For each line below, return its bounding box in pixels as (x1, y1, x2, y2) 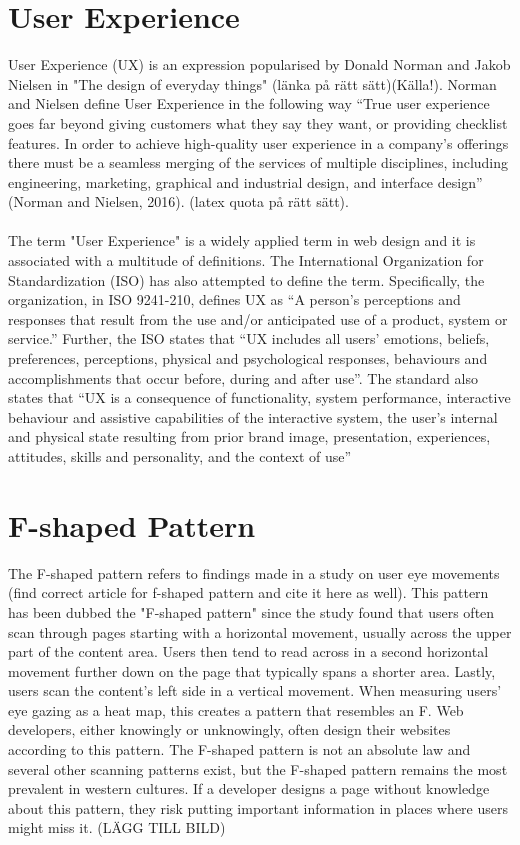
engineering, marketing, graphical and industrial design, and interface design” (8, 171, 483, 192)
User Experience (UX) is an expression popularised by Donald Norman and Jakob (8, 54, 511, 75)
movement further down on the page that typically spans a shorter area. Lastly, (8, 660, 496, 681)
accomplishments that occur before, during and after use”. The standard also (8, 367, 478, 388)
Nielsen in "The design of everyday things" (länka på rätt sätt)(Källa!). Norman (8, 73, 497, 94)
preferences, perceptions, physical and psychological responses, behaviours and (8, 348, 488, 369)
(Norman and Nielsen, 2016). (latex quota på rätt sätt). (8, 191, 349, 212)
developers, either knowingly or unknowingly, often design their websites (8, 719, 451, 740)
